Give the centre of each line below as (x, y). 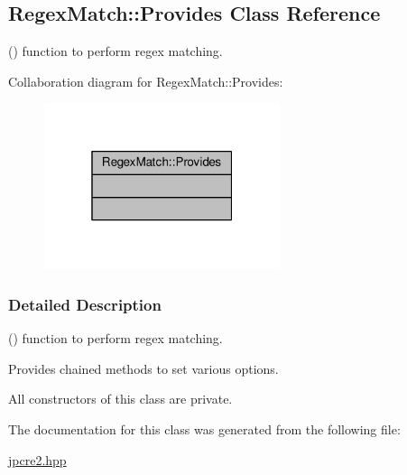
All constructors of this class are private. (120, 399)
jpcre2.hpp (37, 459)
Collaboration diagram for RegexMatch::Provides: (146, 81)
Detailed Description (85, 304)
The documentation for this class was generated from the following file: (204, 429)
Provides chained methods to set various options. (143, 368)
